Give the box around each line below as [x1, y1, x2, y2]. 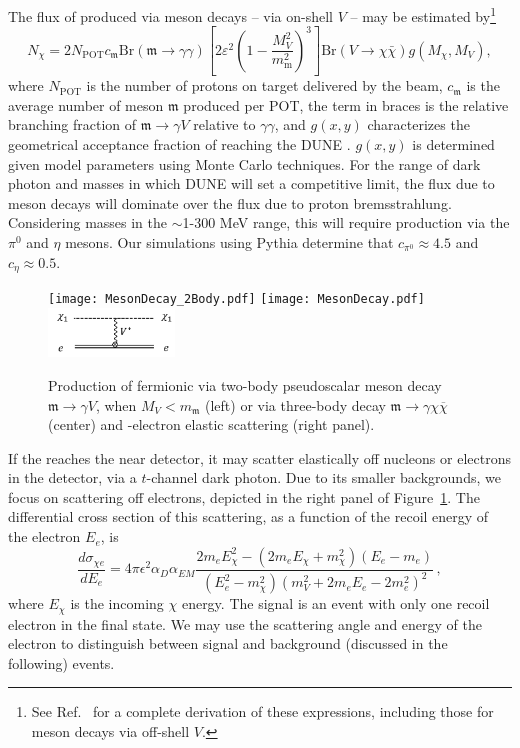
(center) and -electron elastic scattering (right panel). [48, 414, 375, 435]
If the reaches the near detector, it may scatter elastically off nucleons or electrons [8, 447, 511, 468]
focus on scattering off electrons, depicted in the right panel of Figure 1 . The [8, 486, 480, 507]
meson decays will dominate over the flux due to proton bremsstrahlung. [8, 192, 452, 213]
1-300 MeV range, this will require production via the [182, 212, 510, 233]
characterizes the [367, 114, 470, 135]
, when [95, 394, 137, 415]
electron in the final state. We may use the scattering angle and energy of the [8, 613, 482, 634]
